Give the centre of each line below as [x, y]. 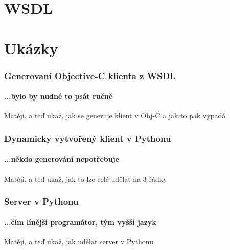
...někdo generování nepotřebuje [62, 159]
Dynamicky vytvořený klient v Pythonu [88, 138]
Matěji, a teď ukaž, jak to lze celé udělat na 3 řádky [86, 178]
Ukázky [31, 48]
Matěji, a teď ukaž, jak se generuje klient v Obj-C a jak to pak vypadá [115, 116]
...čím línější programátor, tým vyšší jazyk [80, 222]
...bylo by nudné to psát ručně [59, 96]
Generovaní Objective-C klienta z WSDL [90, 75]
